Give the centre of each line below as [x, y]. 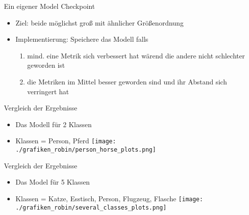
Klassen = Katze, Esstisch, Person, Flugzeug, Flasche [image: [109, 198]
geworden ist [46, 65]
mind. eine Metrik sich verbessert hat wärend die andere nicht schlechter [136, 55]
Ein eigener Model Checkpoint [50, 6]
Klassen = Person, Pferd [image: [66, 141]
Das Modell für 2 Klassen [54, 124]
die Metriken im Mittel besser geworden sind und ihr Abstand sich [127, 81]
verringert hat [48, 91]
